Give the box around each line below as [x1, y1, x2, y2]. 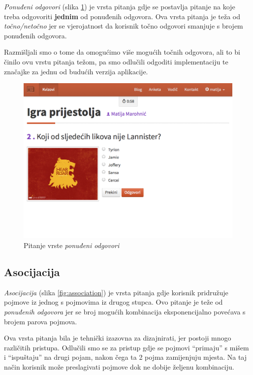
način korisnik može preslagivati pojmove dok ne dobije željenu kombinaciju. [4, 361, 234, 372]
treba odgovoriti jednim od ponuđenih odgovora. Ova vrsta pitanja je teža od [4, 11, 241, 21]
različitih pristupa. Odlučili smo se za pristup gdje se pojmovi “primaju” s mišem [4, 342, 249, 352]
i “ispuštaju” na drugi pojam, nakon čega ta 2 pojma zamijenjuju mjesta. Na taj [4, 352, 247, 362]
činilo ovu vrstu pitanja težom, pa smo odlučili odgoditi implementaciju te [4, 56, 228, 66]
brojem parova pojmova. [4, 316, 77, 326]
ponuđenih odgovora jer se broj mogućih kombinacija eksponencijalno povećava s [4, 306, 246, 316]
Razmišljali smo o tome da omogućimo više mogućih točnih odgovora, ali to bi [4, 47, 240, 57]
